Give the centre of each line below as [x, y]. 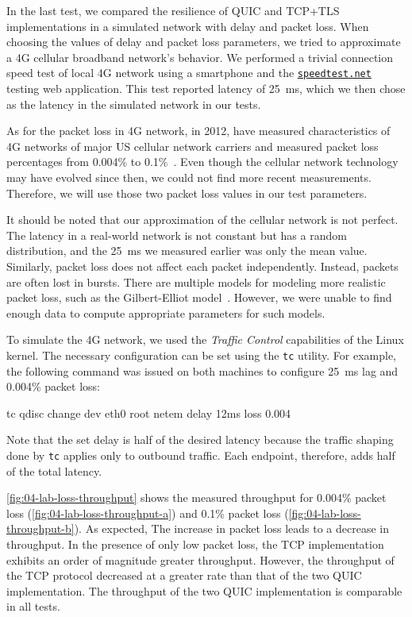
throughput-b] [40, 528]
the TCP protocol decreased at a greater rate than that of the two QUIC [184, 575]
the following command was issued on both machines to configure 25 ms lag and [202, 370]
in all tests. [33, 606]
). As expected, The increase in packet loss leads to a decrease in [231, 528]
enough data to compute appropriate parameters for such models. [166, 312]
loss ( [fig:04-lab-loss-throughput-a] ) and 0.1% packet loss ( [148, 513]
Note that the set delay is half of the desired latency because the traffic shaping [200, 440]
